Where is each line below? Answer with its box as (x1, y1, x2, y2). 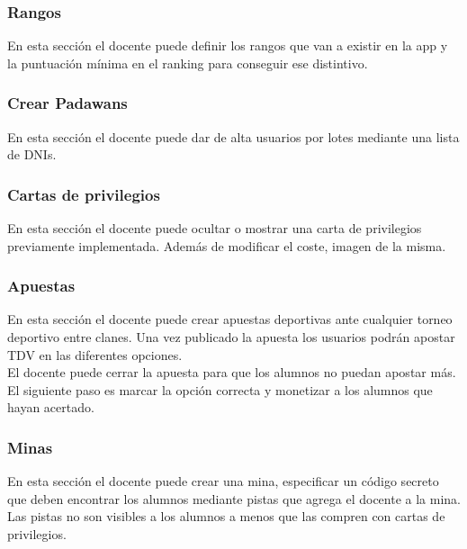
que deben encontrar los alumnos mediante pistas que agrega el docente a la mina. (7, 489, 461, 508)
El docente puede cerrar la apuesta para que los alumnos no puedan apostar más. (7, 363, 456, 382)
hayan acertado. (7, 398, 94, 417)
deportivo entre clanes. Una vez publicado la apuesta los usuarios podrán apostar (7, 328, 455, 346)
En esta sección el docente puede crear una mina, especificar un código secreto (7, 472, 439, 490)
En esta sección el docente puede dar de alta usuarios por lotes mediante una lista (7, 127, 460, 146)
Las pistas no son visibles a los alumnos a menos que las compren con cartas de (7, 507, 445, 526)
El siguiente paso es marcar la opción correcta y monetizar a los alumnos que (7, 380, 433, 399)
